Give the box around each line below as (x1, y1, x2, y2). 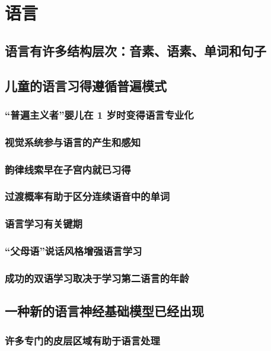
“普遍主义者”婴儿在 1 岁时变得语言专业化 (5, 107, 194, 122)
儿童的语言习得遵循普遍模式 (5, 76, 167, 94)
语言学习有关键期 (5, 216, 82, 231)
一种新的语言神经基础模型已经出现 (5, 302, 204, 320)
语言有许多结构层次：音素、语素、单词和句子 (5, 41, 266, 59)
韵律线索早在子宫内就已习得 (5, 162, 131, 176)
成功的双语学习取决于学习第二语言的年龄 (5, 270, 189, 285)
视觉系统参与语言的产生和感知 (5, 134, 141, 149)
